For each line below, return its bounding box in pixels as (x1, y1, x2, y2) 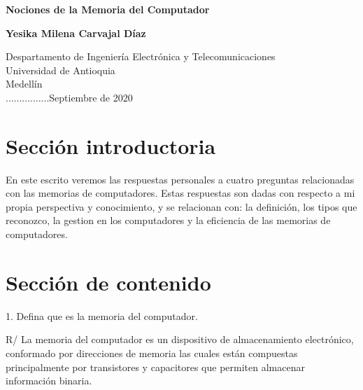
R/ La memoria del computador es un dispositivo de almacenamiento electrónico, (6, 332, 354, 347)
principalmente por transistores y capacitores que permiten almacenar (6, 359, 305, 374)
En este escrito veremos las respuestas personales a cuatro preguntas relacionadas (6, 172, 355, 186)
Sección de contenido (6, 267, 211, 296)
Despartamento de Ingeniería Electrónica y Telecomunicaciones (6, 49, 276, 64)
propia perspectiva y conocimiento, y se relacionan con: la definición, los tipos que (6, 199, 357, 214)
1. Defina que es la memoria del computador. (6, 308, 198, 323)
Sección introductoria (6, 131, 216, 160)
